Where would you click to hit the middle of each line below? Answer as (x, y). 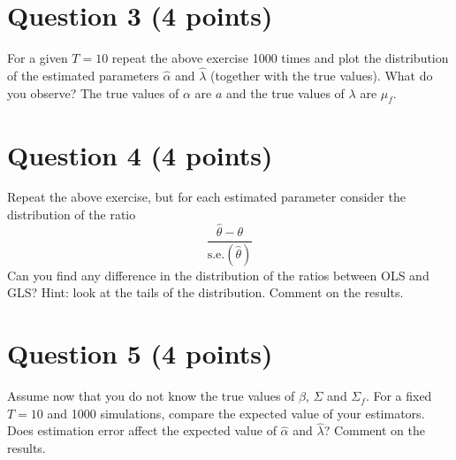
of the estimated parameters (83, 75)
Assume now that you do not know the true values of (151, 396)
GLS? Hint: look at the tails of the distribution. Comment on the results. (205, 292)
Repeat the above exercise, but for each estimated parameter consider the (206, 197)
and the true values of (285, 92)
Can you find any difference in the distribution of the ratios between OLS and (218, 275)
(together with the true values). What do (322, 75)
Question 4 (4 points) (140, 154)
